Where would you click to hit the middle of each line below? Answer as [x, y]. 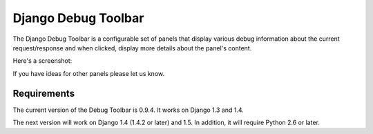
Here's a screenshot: [42, 61]
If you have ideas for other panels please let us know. [89, 73]
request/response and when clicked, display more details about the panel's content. [132, 48]
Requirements [44, 93]
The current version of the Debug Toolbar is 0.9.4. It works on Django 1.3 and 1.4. [128, 110]
